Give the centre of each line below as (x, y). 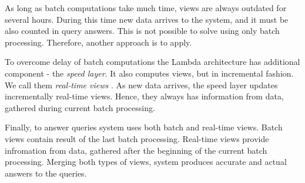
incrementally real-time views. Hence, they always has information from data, (144, 96)
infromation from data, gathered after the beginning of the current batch (136, 150)
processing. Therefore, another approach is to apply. (98, 42)
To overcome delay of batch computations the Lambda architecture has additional (152, 62)
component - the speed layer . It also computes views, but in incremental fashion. (149, 73)
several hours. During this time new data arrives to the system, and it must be (147, 19)
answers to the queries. (46, 173)
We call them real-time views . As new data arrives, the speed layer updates (141, 84)
